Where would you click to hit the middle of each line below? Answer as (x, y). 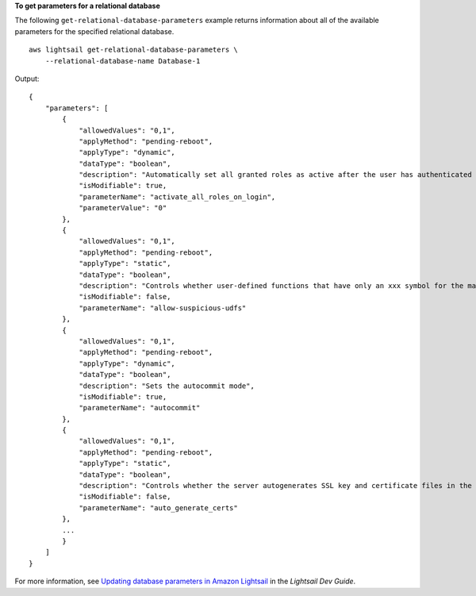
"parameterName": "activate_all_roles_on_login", (177, 197)
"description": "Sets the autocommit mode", (167, 386)
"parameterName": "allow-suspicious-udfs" (163, 308)
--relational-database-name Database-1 (123, 61)
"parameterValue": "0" (123, 208)
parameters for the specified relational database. (94, 31)
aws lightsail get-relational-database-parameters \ (133, 50)
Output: (27, 79)
